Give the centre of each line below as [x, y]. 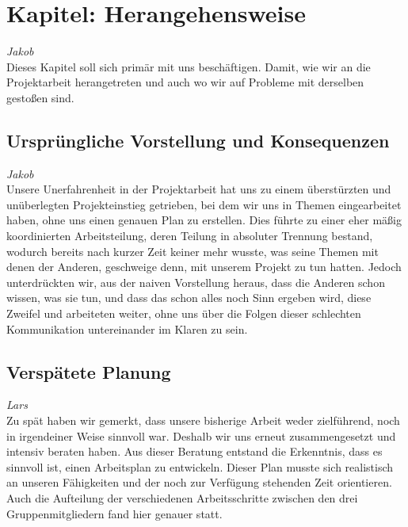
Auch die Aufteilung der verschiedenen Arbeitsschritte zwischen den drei [182, 498]
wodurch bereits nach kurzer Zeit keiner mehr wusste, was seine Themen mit [193, 251]
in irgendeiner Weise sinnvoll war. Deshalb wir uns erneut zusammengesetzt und [201, 435]
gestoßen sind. [40, 97]
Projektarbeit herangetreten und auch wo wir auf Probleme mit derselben [185, 82]
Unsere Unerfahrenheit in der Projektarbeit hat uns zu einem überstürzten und [199, 189]
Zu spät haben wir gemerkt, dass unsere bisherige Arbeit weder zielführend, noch [203, 420]
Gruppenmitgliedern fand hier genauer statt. [114, 513]
